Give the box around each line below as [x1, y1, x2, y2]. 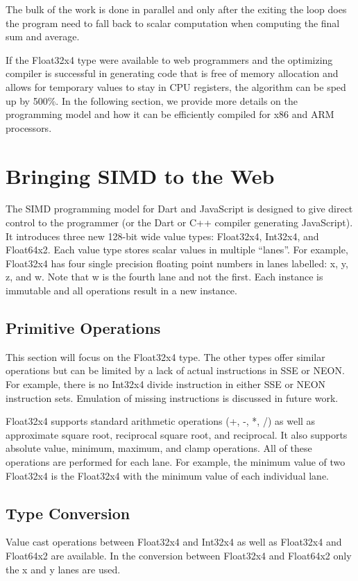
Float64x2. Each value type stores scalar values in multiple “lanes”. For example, [6, 242, 348, 257]
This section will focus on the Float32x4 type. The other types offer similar [6, 349, 325, 364]
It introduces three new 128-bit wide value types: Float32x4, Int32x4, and [6, 228, 319, 243]
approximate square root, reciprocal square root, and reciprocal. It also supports [6, 427, 348, 441]
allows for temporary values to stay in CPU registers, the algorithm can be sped [6, 79, 346, 94]
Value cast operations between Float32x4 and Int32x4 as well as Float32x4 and [6, 534, 342, 549]
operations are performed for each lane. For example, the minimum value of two [6, 454, 346, 469]
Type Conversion [6, 502, 130, 523]
